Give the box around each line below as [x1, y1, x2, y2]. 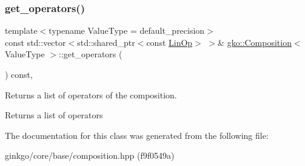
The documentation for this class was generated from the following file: [5, 129, 269, 141]
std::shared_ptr [77, 36, 135, 48]
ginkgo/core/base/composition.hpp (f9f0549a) [5, 149, 175, 162]
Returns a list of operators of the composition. [5, 88, 177, 101]
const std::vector [5, 36, 66, 48]
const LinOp [146, 36, 193, 48]
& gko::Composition [218, 36, 292, 48]
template [5, 24, 38, 37]
